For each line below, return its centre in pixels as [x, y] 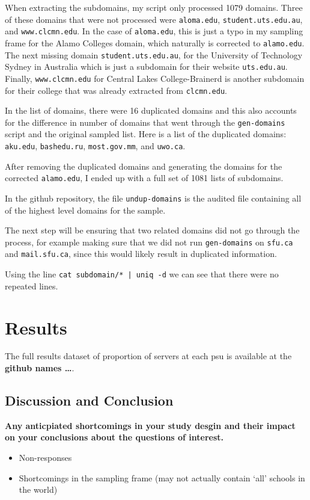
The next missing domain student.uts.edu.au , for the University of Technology [154, 54]
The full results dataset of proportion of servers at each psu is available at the [148, 356]
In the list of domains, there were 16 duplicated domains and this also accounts [151, 110]
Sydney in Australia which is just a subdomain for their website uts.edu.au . [146, 66]
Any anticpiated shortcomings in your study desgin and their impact [150, 425]
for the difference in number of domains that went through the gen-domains [145, 122]
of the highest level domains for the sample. [85, 210]
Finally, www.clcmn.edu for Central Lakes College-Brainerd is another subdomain [155, 78]
